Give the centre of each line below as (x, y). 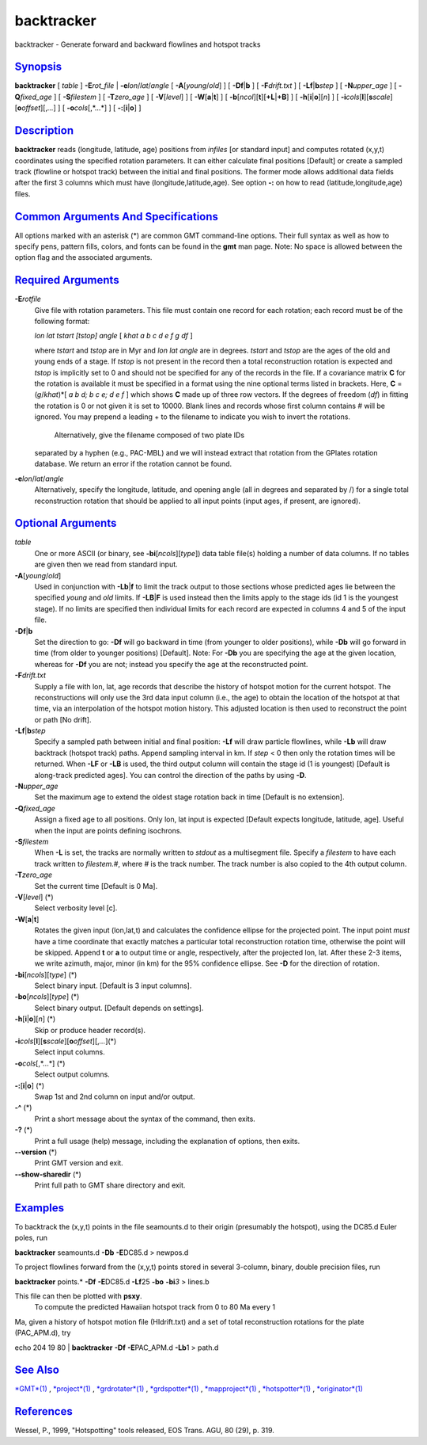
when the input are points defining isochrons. (108, 830)
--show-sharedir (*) (48, 1174)
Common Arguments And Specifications (117, 217)
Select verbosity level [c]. (76, 908)
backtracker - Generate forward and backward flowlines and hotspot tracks (138, 44)
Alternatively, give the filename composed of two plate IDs (149, 435)
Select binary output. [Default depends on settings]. (119, 1008)
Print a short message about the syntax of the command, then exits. (145, 1119)
